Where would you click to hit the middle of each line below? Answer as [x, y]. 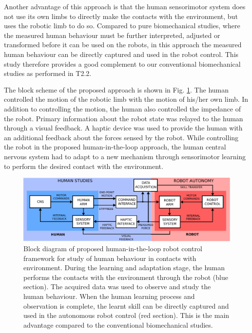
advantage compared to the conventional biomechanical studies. [118, 324]
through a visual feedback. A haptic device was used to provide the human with [123, 128]
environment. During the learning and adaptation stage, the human [124, 268]
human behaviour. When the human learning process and [109, 296]
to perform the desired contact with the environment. [84, 166]
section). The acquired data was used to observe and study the [117, 287]
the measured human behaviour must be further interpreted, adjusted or [112, 35]
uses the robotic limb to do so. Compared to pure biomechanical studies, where [122, 26]
